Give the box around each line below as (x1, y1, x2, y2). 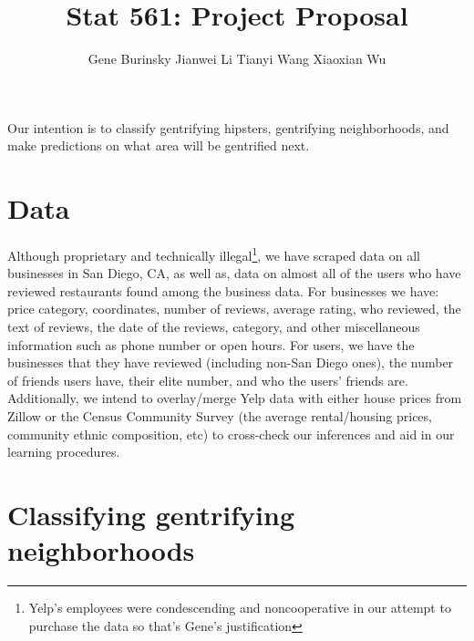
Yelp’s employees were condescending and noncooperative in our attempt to (28, 598, 451, 617)
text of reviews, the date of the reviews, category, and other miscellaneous (7, 317, 420, 336)
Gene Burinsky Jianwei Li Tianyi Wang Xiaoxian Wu (88, 49, 386, 68)
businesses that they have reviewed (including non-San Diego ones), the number (7, 353, 454, 372)
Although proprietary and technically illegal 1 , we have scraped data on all (7, 243, 420, 264)
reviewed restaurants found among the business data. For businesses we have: (7, 281, 439, 300)
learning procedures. (7, 442, 120, 461)
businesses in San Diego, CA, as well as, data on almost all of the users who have (7, 264, 461, 283)
